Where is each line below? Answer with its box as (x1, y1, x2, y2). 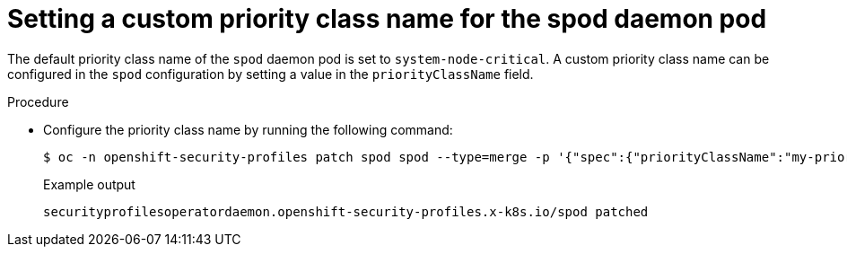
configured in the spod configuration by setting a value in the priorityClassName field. (7, 66, 534, 82)
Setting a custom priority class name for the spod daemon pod (7, 4, 767, 34)
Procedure (7, 93, 69, 109)
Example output (43, 176, 135, 192)
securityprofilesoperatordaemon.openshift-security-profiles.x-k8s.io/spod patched (43, 204, 649, 219)
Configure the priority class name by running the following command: (43, 121, 453, 137)
